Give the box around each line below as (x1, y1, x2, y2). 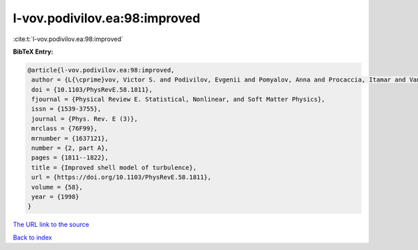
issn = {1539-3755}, (31, 105, 102, 113)
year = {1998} (31, 193, 79, 201)
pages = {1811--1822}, (31, 154, 109, 162)
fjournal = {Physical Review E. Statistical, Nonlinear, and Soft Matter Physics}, (31, 95, 325, 104)
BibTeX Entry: (13, 47, 54, 56)
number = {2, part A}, (31, 144, 109, 153)
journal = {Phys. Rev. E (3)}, (31, 115, 139, 123)
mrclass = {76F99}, (31, 125, 98, 132)
